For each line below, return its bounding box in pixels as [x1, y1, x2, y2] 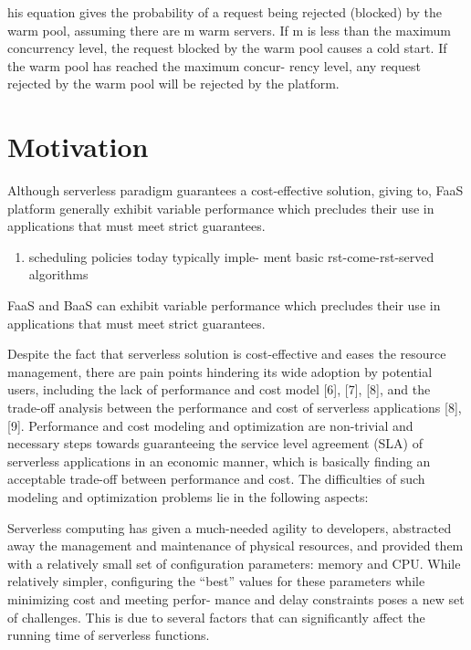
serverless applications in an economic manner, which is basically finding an [7, 451, 431, 470]
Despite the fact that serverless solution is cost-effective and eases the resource [7, 344, 446, 363]
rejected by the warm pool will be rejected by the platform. [7, 74, 340, 93]
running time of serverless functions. [7, 625, 210, 645]
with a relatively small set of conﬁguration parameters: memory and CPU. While [7, 553, 461, 572]
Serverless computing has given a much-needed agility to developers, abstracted [7, 518, 452, 537]
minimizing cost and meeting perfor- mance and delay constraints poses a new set [7, 589, 465, 608]
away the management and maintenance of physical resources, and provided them [7, 536, 464, 555]
